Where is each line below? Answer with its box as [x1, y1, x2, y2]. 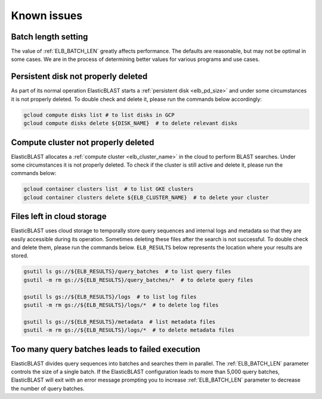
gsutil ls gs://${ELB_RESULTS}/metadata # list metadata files [23, 318, 216, 325]
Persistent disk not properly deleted [11, 72, 148, 82]
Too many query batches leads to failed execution [11, 344, 201, 354]
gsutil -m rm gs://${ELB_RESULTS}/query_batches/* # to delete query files [23, 277, 253, 283]
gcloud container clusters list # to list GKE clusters [23, 186, 194, 192]
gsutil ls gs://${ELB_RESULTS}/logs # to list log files [23, 293, 197, 300]
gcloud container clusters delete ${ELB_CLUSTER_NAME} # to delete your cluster [23, 194, 270, 201]
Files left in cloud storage [11, 211, 107, 222]
